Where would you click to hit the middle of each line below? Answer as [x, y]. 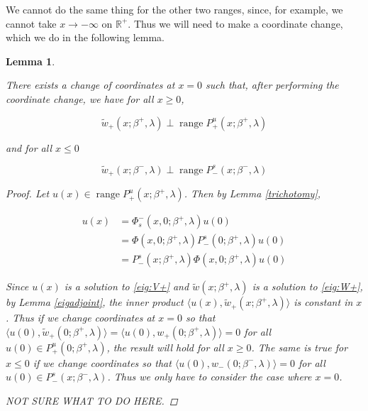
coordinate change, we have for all [80, 98]
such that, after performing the [272, 85]
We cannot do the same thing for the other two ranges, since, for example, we [174, 9]
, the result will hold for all [165, 347]
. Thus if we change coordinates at [80, 318]
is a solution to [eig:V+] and [127, 286]
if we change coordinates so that [102, 362]
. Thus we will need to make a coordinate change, [235, 23]
